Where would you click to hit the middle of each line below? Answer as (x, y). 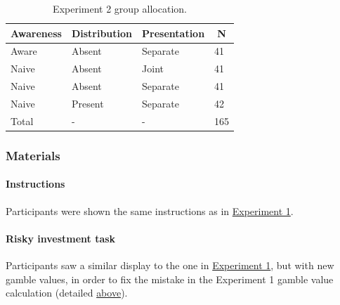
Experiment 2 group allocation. (120, 8)
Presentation (174, 33)
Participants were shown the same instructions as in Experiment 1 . (150, 210)
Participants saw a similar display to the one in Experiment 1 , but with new (170, 265)
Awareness (36, 33)
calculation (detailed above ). (67, 293)
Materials (33, 155)
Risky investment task (61, 238)
